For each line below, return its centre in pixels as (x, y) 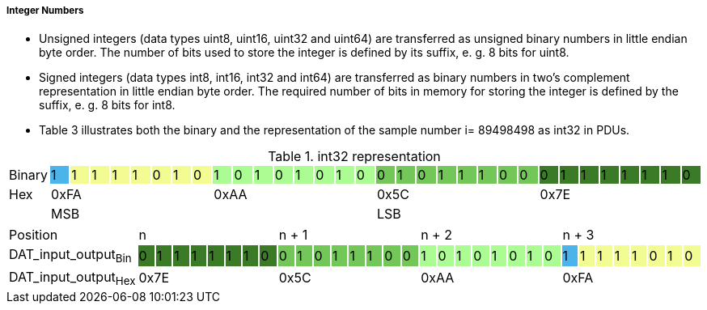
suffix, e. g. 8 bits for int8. (107, 105)
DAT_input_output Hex (72, 278)
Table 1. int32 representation (354, 157)
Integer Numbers (45, 11)
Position (34, 235)
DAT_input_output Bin (70, 256)
